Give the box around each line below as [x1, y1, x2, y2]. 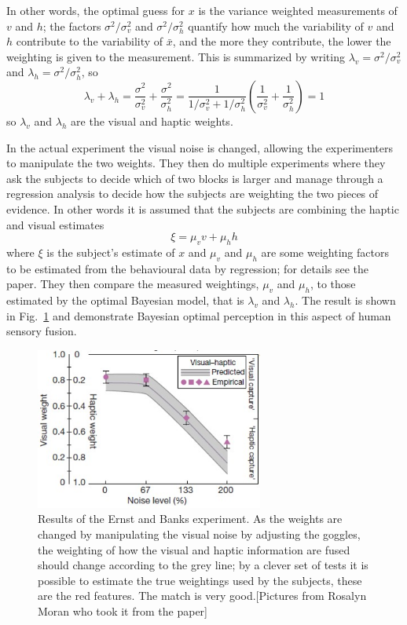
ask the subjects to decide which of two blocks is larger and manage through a [6, 170, 383, 186]
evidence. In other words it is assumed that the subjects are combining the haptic [6, 200, 399, 217]
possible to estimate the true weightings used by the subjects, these [38, 572, 362, 588]
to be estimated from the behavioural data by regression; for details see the [6, 260, 369, 276]
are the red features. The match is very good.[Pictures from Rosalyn [38, 587, 367, 604]
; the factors [42, 17, 101, 34]
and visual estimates [6, 216, 104, 232]
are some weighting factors [261, 243, 389, 260]
